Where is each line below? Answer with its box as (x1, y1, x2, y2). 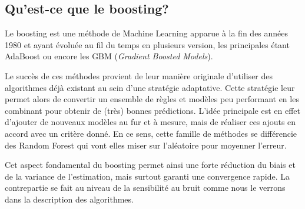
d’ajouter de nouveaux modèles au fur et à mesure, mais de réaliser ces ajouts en (5, 116, 296, 128)
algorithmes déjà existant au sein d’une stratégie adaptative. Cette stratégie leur (5, 81, 295, 93)
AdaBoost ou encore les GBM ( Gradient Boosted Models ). (5, 50, 213, 62)
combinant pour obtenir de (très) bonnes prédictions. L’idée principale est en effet (5, 104, 300, 116)
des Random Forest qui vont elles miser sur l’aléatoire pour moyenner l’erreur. (5, 139, 287, 151)
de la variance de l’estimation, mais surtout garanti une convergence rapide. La (5, 170, 290, 182)
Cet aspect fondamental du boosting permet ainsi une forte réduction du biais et (5, 159, 296, 171)
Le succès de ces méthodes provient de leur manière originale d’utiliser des (5, 69, 273, 82)
